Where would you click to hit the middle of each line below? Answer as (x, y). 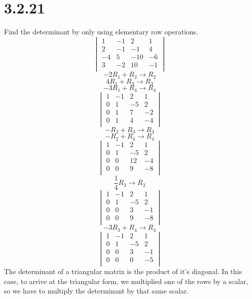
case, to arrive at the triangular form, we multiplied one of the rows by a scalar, (126, 281)
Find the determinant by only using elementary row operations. (101, 32)
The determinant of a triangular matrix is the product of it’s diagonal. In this (123, 271)
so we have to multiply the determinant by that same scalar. (97, 291)
